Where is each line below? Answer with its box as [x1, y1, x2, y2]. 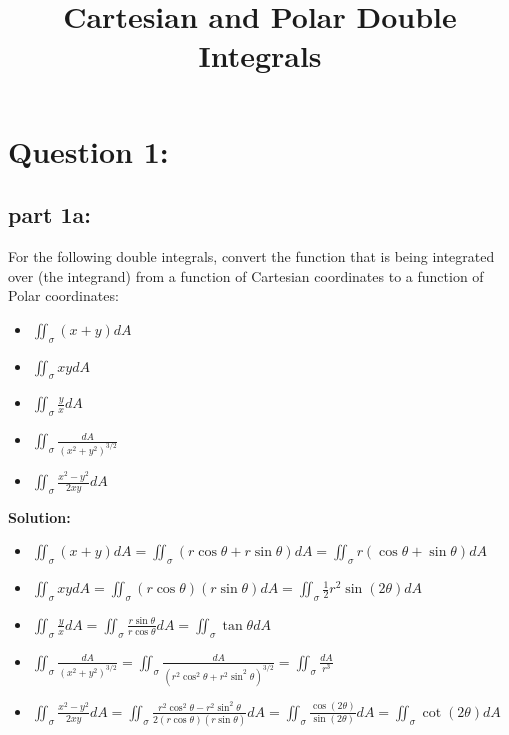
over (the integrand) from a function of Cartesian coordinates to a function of [8, 265, 484, 286]
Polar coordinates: [8, 285, 119, 306]
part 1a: [8, 199, 92, 230]
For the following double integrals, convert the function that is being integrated [8, 245, 495, 266]
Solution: [8, 506, 71, 527]
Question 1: [8, 130, 169, 171]
